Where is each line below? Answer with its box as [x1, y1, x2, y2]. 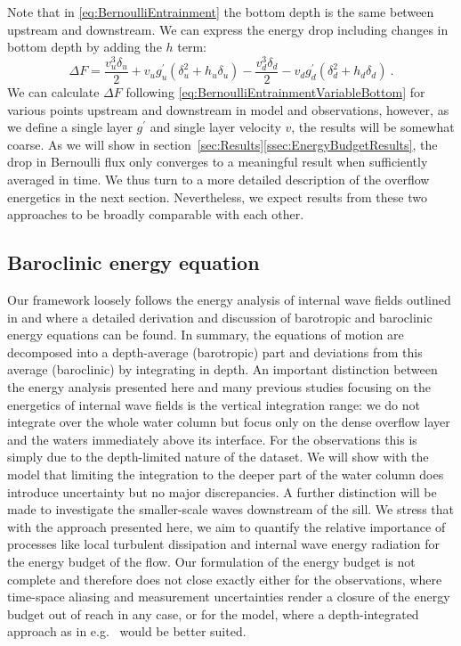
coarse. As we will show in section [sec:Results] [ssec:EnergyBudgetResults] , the [7, 135, 438, 153]
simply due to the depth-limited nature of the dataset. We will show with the [7, 447, 429, 466]
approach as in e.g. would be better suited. [7, 622, 247, 641]
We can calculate [7, 83, 100, 102]
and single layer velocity [150, 118, 281, 136]
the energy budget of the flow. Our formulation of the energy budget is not [7, 552, 416, 570]
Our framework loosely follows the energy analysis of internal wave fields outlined [7, 290, 451, 308]
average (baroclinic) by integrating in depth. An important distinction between [7, 360, 438, 379]
